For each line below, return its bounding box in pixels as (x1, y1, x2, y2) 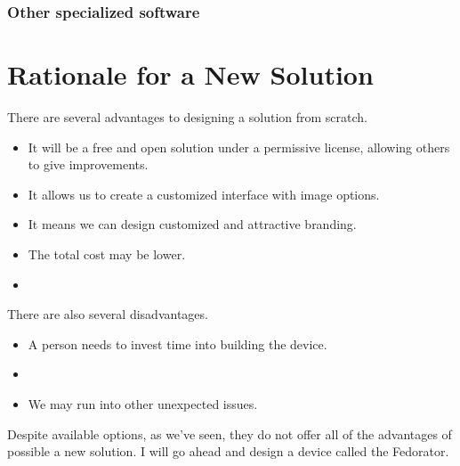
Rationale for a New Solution (7, 56, 374, 93)
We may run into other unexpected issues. (28, 394, 258, 413)
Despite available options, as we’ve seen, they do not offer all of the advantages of (7, 424, 452, 443)
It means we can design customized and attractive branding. (28, 215, 357, 233)
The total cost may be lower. (28, 244, 186, 263)
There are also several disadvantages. (7, 305, 208, 323)
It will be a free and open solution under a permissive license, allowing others (28, 137, 450, 156)
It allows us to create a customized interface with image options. (28, 184, 380, 203)
